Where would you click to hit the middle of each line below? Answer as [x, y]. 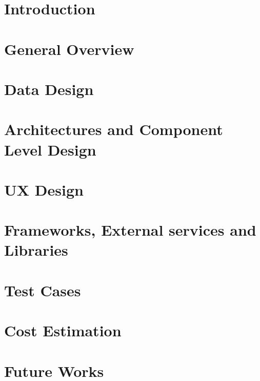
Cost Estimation [63, 330]
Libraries [36, 250]
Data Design [49, 89]
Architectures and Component [114, 129]
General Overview [69, 49]
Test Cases [43, 290]
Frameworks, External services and [130, 230]
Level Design [50, 149]
